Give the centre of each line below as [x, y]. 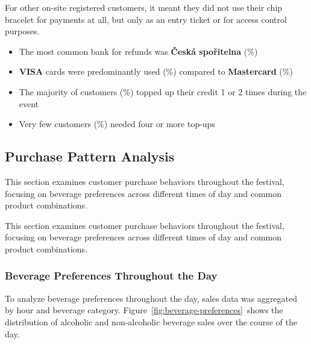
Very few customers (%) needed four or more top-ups [117, 124]
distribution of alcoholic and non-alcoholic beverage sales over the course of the [151, 321]
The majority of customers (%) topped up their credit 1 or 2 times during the [163, 91]
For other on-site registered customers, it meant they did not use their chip [144, 7]
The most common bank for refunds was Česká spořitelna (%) [138, 51]
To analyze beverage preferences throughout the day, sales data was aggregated [151, 298]
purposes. [22, 31]
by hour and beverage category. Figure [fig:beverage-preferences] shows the [144, 310]
